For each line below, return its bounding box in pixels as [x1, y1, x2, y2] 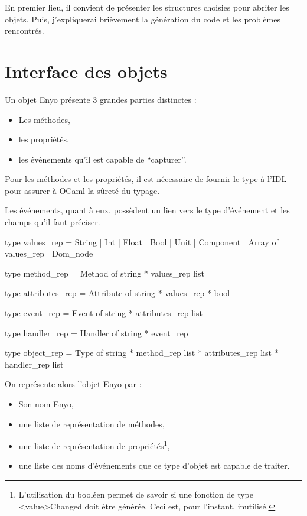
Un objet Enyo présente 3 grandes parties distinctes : [5, 93, 197, 105]
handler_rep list [5, 358, 64, 370]
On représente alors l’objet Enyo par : [5, 378, 142, 390]
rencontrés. [5, 24, 44, 37]
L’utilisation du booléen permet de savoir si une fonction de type [18, 488, 253, 501]
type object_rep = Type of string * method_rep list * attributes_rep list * [5, 346, 279, 359]
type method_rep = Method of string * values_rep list [5, 267, 204, 279]
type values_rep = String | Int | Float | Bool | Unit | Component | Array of [5, 235, 279, 248]
